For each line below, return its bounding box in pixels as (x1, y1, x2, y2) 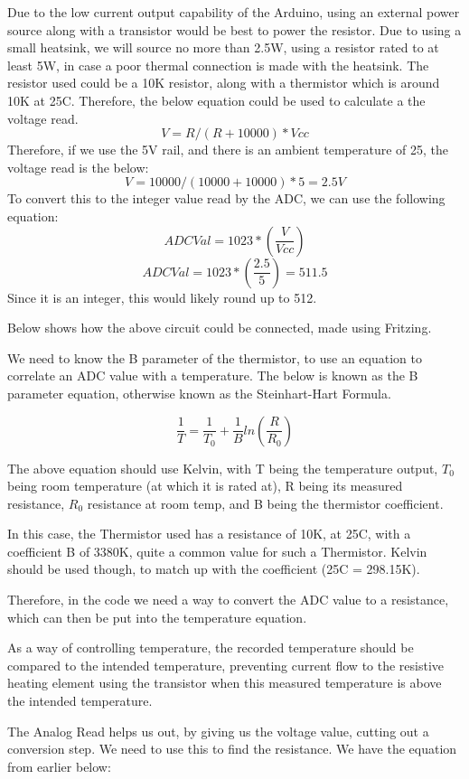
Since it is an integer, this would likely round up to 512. (7, 287, 317, 306)
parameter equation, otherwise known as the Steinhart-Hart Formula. (7, 383, 391, 402)
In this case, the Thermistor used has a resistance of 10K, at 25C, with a (7, 524, 411, 543)
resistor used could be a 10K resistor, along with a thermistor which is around (7, 73, 440, 92)
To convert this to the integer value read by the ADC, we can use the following (7, 189, 446, 208)
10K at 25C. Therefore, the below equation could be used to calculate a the (7, 90, 426, 109)
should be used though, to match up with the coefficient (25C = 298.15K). (7, 559, 420, 578)
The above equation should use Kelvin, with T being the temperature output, (7, 458, 438, 477)
